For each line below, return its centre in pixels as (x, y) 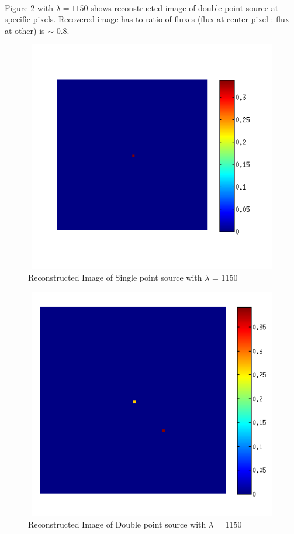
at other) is (25, 30)
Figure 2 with (29, 7)
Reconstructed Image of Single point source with (115, 277)
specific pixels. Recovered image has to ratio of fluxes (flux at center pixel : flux (147, 19)
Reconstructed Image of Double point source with (117, 524)
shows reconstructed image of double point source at (185, 7)
